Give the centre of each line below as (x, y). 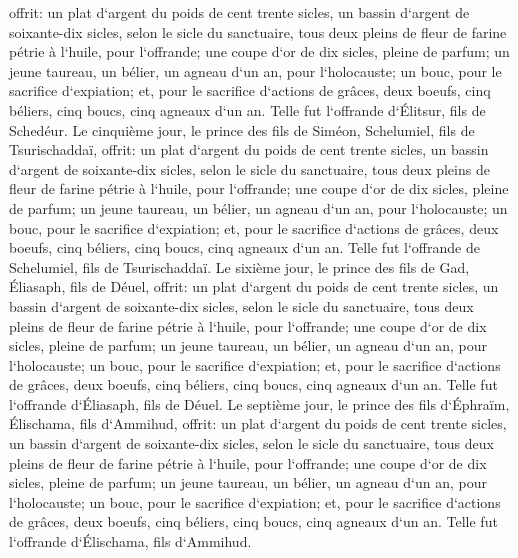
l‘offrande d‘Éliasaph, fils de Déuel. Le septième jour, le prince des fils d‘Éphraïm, (259, 403)
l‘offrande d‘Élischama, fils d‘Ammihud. (130, 541)
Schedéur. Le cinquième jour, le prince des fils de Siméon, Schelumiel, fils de (242, 129)
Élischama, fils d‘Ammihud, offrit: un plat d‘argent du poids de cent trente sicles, (258, 423)
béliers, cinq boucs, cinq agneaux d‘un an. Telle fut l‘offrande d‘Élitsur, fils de (247, 109)
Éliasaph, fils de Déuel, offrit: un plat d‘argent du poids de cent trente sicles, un (254, 286)
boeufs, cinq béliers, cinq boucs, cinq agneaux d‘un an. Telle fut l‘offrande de (244, 247)
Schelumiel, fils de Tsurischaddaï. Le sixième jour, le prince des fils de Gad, (239, 266)
